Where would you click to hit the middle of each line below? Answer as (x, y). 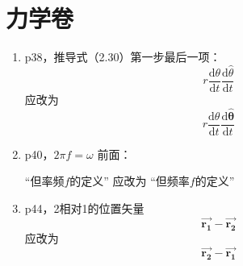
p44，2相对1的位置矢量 (84, 208)
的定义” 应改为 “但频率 (130, 181)
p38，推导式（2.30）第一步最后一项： (123, 57)
